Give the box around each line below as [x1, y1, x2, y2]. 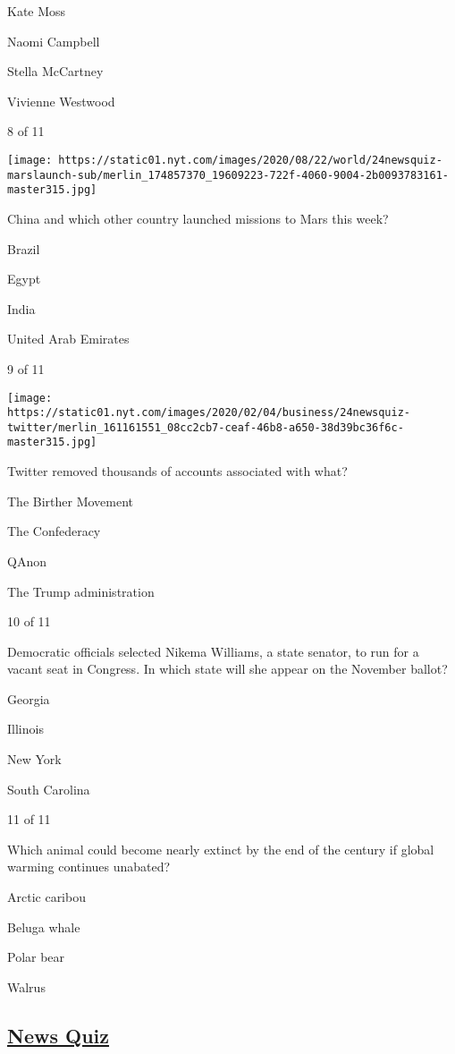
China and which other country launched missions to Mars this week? [7, 208, 389, 227]
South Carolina [7, 779, 90, 798]
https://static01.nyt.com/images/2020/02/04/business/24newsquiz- [7, 406, 411, 420]
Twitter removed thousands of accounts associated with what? [7, 462, 348, 480]
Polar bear [7, 948, 65, 966]
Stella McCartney [7, 62, 104, 81]
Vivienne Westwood [7, 91, 115, 110]
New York [7, 750, 62, 769]
